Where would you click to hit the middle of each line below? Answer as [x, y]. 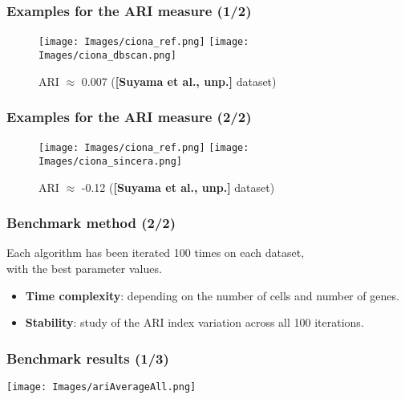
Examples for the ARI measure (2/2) [129, 117]
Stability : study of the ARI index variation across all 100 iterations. [194, 322]
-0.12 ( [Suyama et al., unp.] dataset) [178, 187]
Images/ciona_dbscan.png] [107, 55]
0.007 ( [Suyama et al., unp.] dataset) [179, 81]
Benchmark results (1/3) [88, 358]
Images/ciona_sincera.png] [110, 161]
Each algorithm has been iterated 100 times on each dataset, [156, 252]
